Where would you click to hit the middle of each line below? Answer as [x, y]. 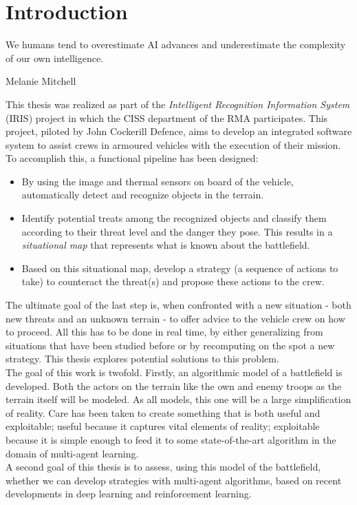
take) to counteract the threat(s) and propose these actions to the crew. [173, 281]
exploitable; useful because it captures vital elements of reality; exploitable [163, 426]
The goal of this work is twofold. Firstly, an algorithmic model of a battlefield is [174, 372]
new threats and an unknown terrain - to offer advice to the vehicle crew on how [175, 318]
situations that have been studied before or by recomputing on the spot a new [170, 345]
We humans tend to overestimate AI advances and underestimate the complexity [176, 44]
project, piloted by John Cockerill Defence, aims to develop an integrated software [179, 131]
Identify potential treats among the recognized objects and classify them [174, 218]
